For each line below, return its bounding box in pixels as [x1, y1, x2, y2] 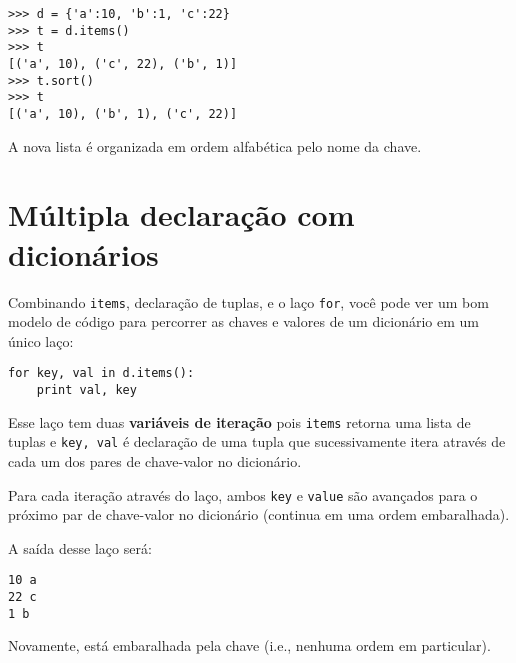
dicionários [8, 233, 159, 274]
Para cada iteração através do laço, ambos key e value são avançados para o [8, 484, 478, 505]
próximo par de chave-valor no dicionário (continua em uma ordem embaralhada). [8, 504, 510, 525]
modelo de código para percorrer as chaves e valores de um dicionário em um [8, 311, 480, 332]
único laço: [8, 330, 74, 351]
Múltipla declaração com [8, 194, 355, 235]
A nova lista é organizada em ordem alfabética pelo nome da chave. [8, 135, 422, 156]
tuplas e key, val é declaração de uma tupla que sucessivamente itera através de [8, 431, 506, 452]
